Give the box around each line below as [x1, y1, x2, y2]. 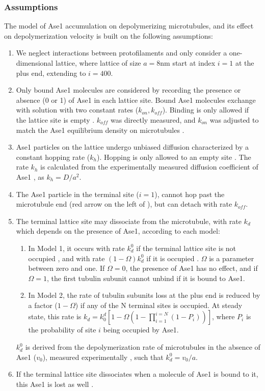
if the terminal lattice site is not [136, 242, 236, 253]
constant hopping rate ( [16, 151, 90, 162]
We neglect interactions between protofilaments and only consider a [16, 47, 227, 58]
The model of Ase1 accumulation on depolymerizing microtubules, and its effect [4, 20, 254, 31]
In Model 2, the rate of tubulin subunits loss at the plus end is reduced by [28, 290, 260, 300]
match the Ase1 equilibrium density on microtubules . [16, 124, 184, 135]
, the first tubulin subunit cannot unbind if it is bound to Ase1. [47, 272, 245, 283]
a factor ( [28, 299, 58, 310]
